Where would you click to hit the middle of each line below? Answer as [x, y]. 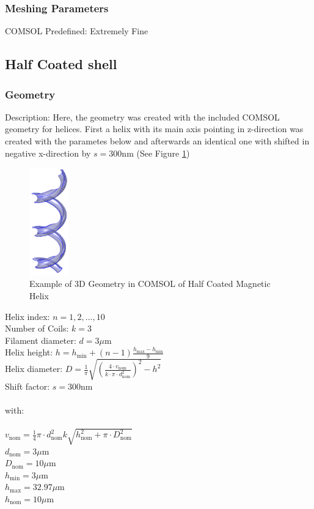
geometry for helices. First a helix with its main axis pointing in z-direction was [154, 129]
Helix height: [29, 352]
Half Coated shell [61, 64]
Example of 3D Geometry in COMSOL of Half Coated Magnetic [150, 284]
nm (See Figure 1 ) [156, 153]
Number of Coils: [37, 328]
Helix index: [27, 316]
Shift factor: [27, 386]
